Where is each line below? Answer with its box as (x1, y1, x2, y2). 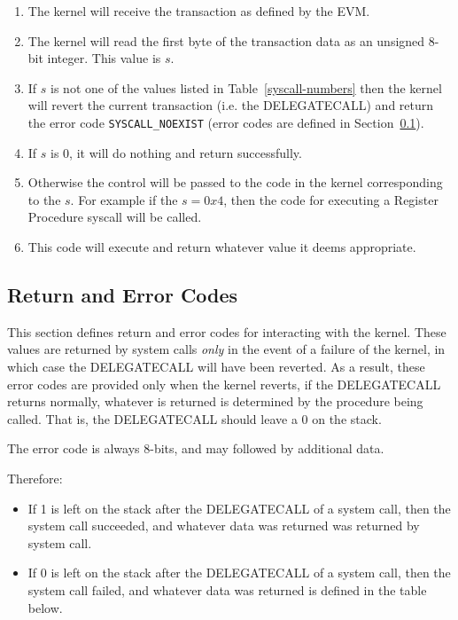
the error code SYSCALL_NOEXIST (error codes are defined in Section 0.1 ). (27, 113, 424, 131)
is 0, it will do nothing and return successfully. (50, 143, 302, 161)
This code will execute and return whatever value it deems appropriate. (27, 238, 416, 255)
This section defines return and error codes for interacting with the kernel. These (7, 322, 446, 341)
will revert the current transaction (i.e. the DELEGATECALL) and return (27, 96, 434, 114)
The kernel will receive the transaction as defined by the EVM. (27, 2, 370, 20)
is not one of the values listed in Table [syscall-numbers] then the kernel (50, 78, 442, 97)
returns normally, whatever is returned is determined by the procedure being (7, 392, 423, 411)
